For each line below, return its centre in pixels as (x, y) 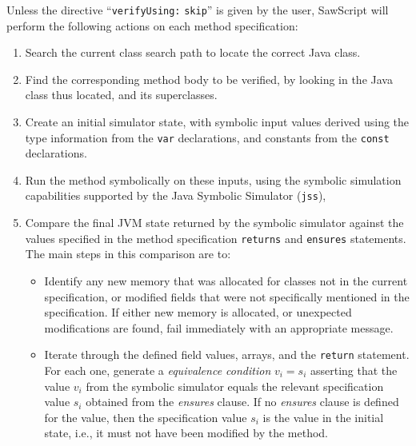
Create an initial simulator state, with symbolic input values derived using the (217, 122)
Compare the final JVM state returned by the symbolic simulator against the (214, 223)
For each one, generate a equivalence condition (158, 370)
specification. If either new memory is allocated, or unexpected (198, 312)
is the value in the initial (323, 417)
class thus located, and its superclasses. (121, 95)
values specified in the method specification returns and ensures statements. (216, 238)
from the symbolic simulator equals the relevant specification (235, 386)
